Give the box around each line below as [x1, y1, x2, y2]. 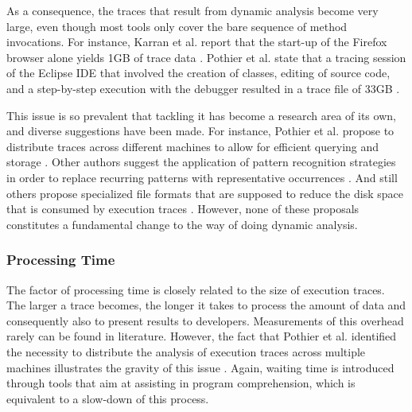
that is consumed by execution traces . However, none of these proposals [6, 200, 360, 217]
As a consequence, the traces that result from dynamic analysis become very [6, 2, 379, 18]
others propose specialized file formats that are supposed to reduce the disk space [6, 185, 403, 201]
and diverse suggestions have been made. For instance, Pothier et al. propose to [6, 122, 395, 139]
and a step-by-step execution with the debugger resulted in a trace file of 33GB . [6, 80, 400, 96]
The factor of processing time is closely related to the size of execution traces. [6, 281, 385, 297]
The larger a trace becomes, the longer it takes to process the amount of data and [6, 297, 406, 313]
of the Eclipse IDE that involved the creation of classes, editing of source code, [6, 64, 391, 81]
